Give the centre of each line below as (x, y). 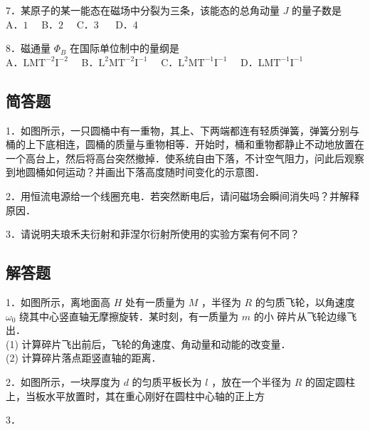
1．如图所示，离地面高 (58, 301)
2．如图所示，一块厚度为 (63, 381)
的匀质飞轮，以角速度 (305, 301)
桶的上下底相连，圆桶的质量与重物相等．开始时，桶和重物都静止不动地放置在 (185, 144)
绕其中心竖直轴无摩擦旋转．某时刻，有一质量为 (129, 316)
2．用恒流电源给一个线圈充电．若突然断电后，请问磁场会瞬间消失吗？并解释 (183, 195)
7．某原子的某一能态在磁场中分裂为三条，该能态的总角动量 (143, 10)
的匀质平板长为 (167, 381)
